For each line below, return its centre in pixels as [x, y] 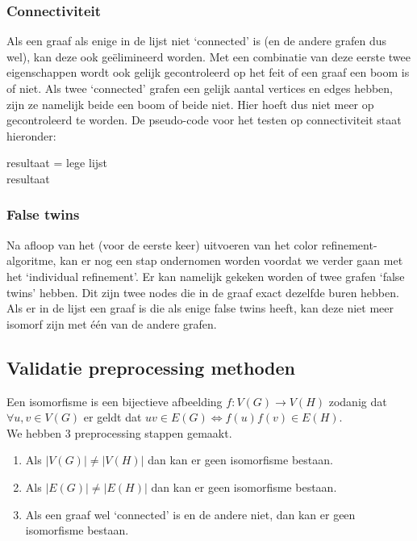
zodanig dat [358, 401]
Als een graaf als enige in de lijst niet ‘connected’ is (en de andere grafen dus [197, 41]
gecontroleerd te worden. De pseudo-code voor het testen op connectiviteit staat [204, 120]
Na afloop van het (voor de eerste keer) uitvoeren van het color [163, 244]
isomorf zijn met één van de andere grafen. [112, 323]
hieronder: [31, 135]
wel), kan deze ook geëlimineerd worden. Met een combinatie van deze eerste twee [208, 56]
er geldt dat [113, 417]
